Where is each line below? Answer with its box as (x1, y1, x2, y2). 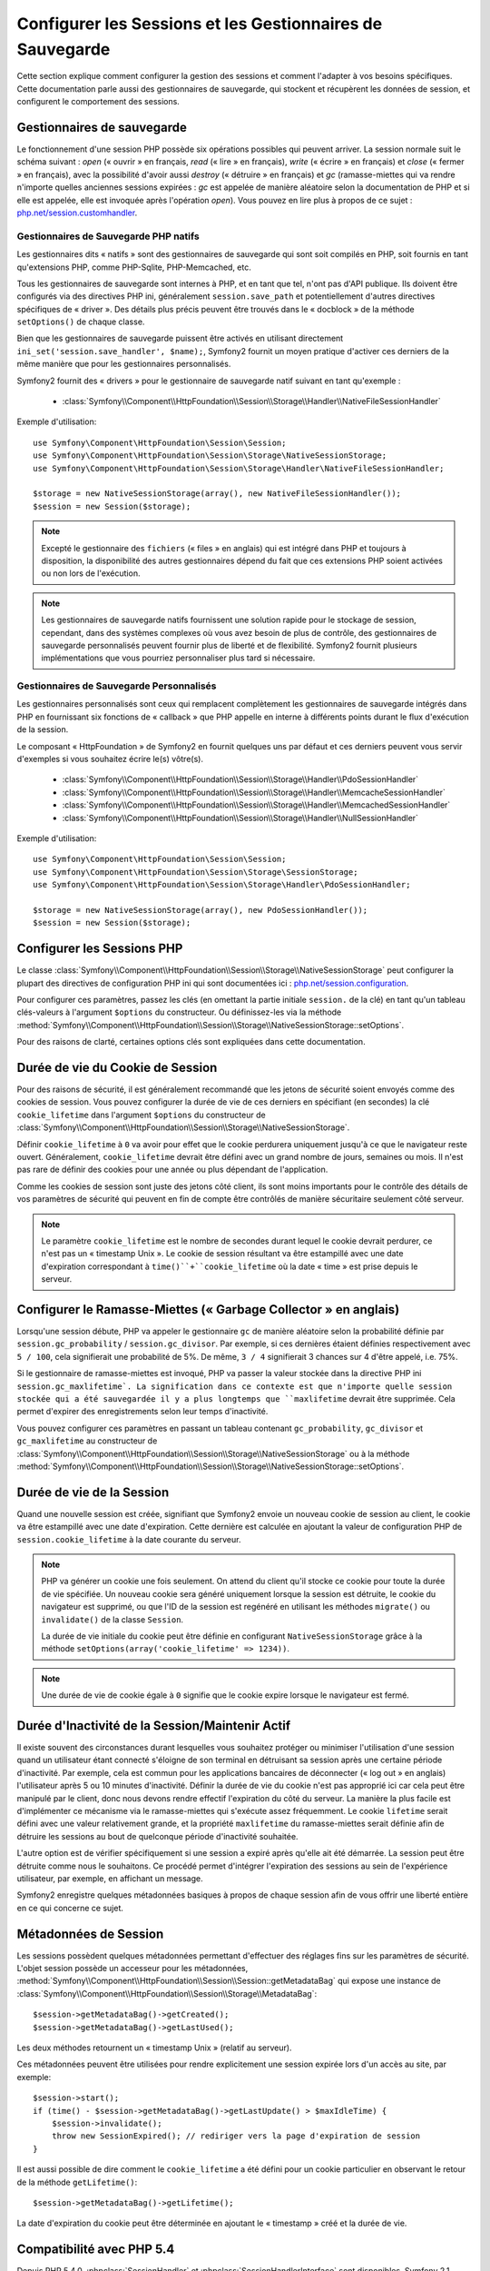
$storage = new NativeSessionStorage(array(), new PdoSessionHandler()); (33, 905, 368, 915)
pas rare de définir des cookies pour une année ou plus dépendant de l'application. (16, 1164, 328, 1175)
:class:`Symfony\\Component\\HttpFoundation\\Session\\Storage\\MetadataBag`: (16, 1988, 318, 1998)
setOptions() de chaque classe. (16, 316, 145, 327)
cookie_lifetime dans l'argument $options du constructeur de (16, 1109, 267, 1120)
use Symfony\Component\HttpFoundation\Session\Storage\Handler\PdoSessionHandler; (33, 879, 411, 890)
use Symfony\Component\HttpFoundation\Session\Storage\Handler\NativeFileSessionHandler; (33, 463, 445, 473)
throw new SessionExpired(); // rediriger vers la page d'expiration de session (51, 2131, 421, 2141)
